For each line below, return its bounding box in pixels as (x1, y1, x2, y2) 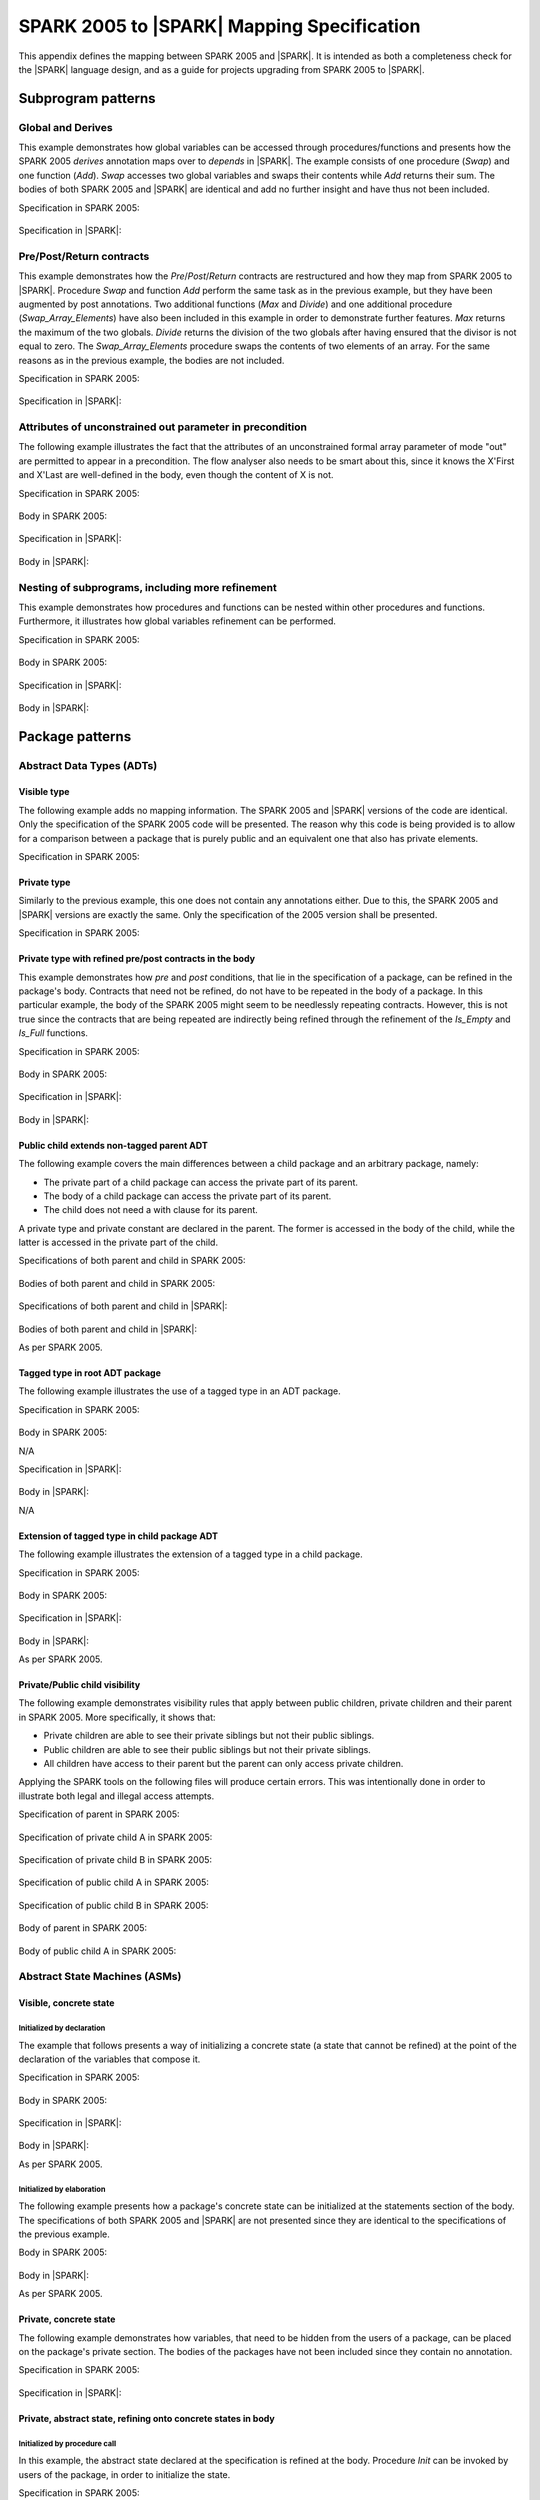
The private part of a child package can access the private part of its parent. (43, 1176, 359, 1188)
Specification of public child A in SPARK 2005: (18, 1876, 210, 1889)
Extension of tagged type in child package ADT (18, 1530, 219, 1542)
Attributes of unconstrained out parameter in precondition (18, 420, 307, 434)
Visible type (18, 786, 70, 798)
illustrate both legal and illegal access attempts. (18, 1790, 215, 1802)
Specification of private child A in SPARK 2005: (18, 1831, 213, 1843)
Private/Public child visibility (18, 1679, 141, 1691)
